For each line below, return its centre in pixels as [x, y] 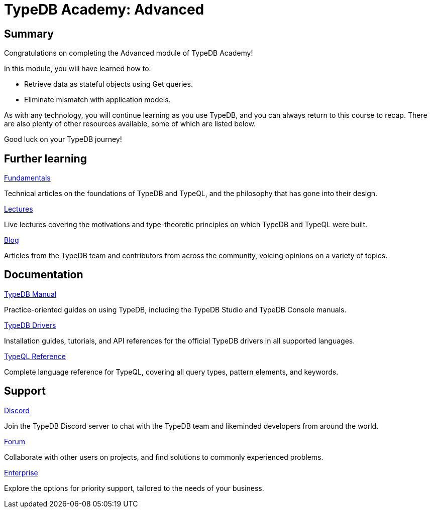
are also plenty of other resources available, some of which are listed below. [130, 124]
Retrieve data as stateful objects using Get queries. [109, 84]
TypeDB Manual [30, 294]
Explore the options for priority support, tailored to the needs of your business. [134, 488]
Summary [29, 34]
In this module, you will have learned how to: [78, 69]
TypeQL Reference [35, 356]
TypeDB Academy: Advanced [104, 10]
